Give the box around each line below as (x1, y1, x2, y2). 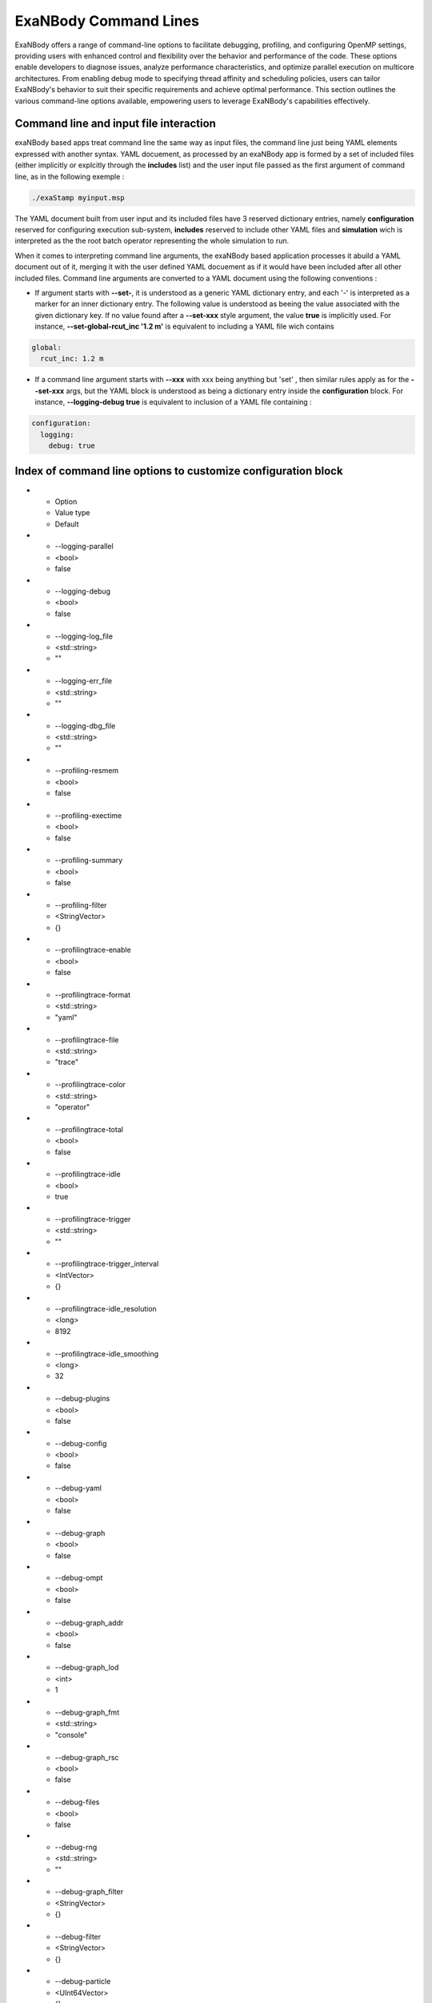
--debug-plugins (54, 1394, 110, 1404)
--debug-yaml (54, 1483, 102, 1493)
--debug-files (54, 1797, 100, 1807)
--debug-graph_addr (54, 1618, 124, 1627)
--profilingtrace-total (54, 1124, 124, 1134)
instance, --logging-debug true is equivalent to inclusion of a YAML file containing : (34, 397, 312, 407)
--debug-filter (54, 1932, 102, 1941)
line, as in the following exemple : (14, 171, 125, 181)
